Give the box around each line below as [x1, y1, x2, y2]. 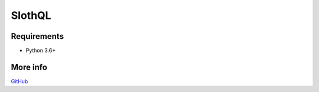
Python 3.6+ [25, 47, 56, 54]
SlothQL [11, 9, 51, 22]
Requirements [11, 31, 64, 41]
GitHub [11, 77, 28, 85]
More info [11, 62, 47, 72]
